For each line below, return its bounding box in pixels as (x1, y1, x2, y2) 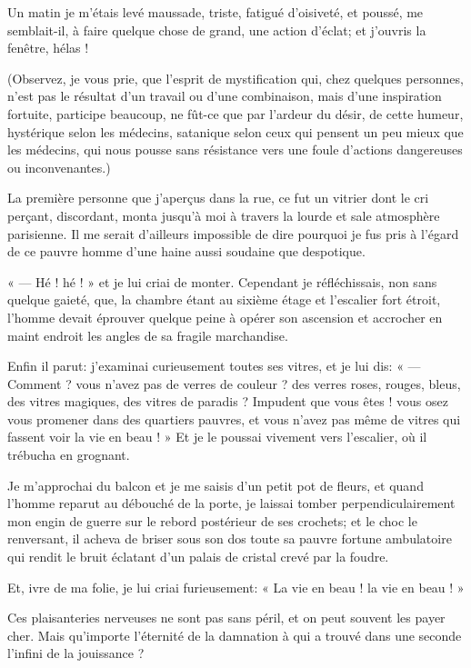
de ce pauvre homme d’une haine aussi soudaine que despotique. (7, 242, 366, 261)
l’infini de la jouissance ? (7, 643, 145, 663)
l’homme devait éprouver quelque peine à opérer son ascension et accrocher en (7, 307, 443, 326)
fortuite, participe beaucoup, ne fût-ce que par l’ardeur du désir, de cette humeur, (7, 104, 464, 123)
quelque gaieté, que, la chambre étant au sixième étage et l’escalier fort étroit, (7, 290, 441, 309)
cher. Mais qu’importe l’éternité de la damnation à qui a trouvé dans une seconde (7, 625, 462, 644)
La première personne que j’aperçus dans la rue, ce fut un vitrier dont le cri (7, 188, 429, 207)
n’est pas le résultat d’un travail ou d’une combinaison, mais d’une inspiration (7, 86, 442, 105)
